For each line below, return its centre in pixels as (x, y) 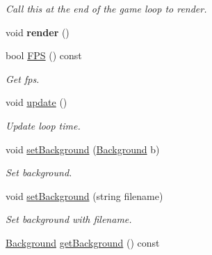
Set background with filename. (69, 219)
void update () (36, 102)
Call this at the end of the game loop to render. (106, 8)
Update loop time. (43, 125)
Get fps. (23, 78)
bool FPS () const (44, 55)
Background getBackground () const (83, 242)
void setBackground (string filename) (84, 195)
